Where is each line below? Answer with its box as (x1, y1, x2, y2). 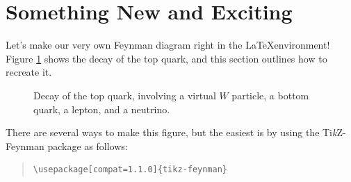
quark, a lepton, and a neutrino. (33, 101, 170, 116)
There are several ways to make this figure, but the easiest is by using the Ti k (6, 125, 337, 140)
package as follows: (47, 138, 128, 153)
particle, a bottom (231, 88, 309, 102)
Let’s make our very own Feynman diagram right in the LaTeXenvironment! (6, 38, 330, 52)
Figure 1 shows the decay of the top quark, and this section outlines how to (6, 51, 327, 65)
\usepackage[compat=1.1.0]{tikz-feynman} (33, 165, 227, 175)
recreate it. (6, 65, 52, 79)
